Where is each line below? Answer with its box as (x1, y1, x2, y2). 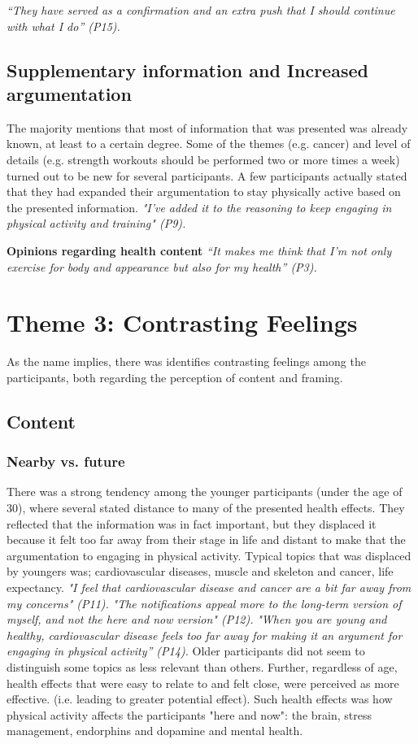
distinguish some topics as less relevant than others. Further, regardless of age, (7, 658, 398, 675)
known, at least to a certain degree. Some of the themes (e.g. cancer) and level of (7, 135, 411, 152)
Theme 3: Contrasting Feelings (7, 306, 358, 339)
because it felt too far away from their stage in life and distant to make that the (7, 531, 406, 548)
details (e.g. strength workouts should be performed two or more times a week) (7, 150, 400, 168)
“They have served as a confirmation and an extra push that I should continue (7, 2, 395, 18)
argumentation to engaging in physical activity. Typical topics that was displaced (7, 546, 411, 563)
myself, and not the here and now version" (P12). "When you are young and (7, 611, 387, 628)
